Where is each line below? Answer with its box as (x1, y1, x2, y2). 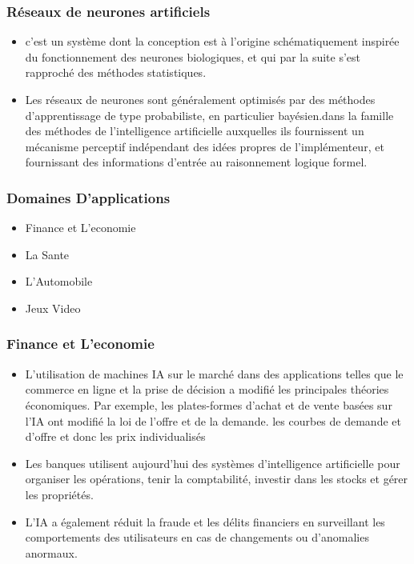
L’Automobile (25, 273, 93, 290)
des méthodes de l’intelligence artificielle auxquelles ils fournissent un (25, 122, 364, 139)
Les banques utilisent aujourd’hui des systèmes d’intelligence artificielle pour (25, 454, 400, 471)
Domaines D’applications (6, 187, 171, 207)
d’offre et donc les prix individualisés (25, 428, 206, 445)
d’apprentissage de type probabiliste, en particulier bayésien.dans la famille (25, 106, 394, 123)
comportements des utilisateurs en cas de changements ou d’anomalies (25, 529, 369, 546)
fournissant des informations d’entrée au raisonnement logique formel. (25, 154, 368, 170)
